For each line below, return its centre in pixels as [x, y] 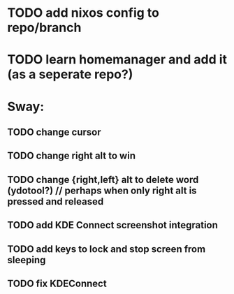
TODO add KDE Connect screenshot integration [113, 225]
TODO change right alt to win [72, 156]
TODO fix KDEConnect [57, 283]
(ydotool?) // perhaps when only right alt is [102, 190]
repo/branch [44, 28]
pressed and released [56, 201]
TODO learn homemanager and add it [117, 60]
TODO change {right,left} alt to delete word [103, 179]
